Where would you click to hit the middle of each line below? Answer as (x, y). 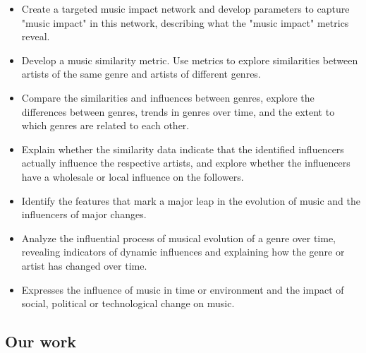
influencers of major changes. (84, 214)
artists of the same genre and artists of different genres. (141, 74)
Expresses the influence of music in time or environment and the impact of (183, 289)
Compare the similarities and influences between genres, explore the (168, 97)
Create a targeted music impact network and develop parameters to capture (185, 8)
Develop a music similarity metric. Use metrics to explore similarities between (190, 60)
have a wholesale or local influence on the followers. (133, 176)
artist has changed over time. (84, 265)
